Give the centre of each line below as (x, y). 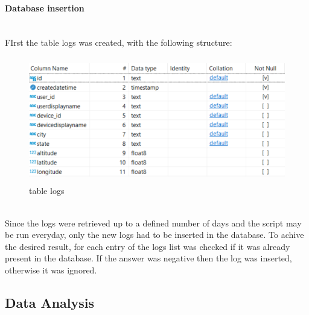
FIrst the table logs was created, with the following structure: (119, 42)
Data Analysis (50, 302)
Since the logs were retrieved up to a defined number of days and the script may (153, 223)
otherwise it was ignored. (51, 270)
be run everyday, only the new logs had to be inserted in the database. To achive (154, 235)
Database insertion (45, 8)
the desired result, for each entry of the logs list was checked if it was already (148, 246)
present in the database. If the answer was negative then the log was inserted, (148, 258)
